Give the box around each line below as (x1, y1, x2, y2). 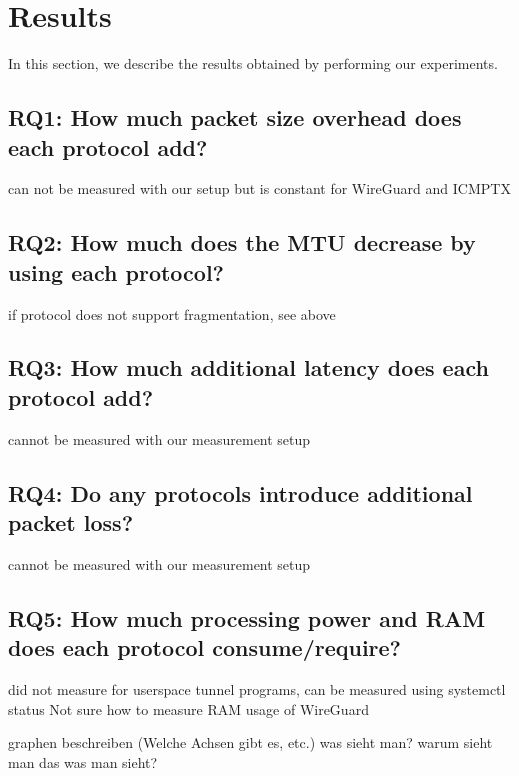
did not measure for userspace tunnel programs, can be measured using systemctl (8, 679, 506, 700)
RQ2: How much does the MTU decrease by (8, 227, 476, 258)
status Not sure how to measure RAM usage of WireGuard (8, 698, 369, 719)
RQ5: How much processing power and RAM (8, 602, 486, 633)
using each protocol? (8, 256, 225, 287)
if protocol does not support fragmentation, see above (8, 303, 336, 324)
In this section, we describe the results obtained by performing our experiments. (8, 53, 498, 74)
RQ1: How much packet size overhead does (8, 102, 462, 133)
